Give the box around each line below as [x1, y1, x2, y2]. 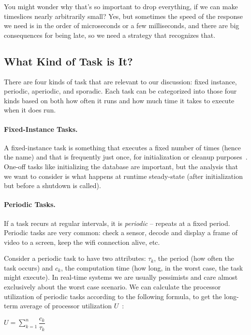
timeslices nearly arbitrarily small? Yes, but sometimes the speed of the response [4, 11, 243, 21]
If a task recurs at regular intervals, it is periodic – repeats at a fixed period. [4, 218, 230, 228]
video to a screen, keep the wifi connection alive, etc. [4, 237, 160, 247]
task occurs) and [4, 262, 53, 272]
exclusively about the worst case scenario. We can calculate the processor [4, 282, 221, 292]
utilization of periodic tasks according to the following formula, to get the [4, 291, 222, 301]
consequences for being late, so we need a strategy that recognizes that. [4, 30, 216, 40]
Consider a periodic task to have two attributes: [4, 253, 146, 263]
